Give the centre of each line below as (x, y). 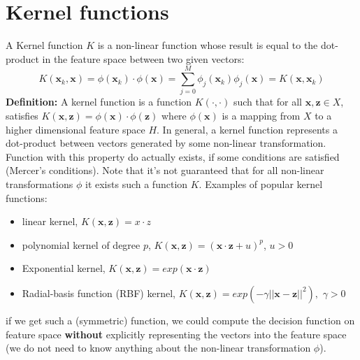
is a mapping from (261, 116)
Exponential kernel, (64, 268)
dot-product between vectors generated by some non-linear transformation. (166, 143)
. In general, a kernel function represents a (247, 129)
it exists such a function (136, 184)
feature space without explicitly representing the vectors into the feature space (176, 334)
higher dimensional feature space (75, 129)
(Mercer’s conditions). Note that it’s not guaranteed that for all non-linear (165, 170)
